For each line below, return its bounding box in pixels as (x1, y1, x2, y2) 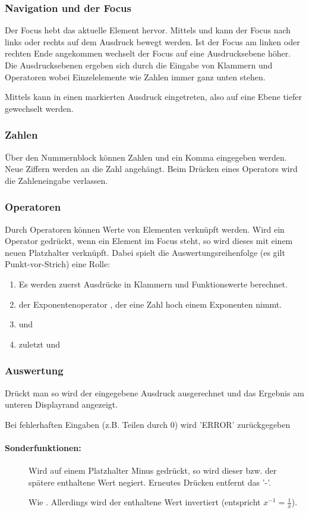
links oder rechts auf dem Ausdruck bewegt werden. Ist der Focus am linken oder (5, 35, 300, 48)
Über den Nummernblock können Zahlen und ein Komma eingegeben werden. (5, 151, 287, 163)
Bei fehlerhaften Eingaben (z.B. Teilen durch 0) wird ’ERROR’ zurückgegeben (5, 418, 291, 430)
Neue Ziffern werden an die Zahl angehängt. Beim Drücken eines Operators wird (5, 162, 298, 175)
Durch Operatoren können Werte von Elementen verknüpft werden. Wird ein (5, 223, 285, 235)
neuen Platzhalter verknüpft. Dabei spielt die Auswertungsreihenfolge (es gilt (5, 246, 285, 258)
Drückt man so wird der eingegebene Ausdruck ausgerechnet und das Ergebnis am (5, 386, 304, 399)
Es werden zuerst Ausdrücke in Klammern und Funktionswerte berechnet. (18, 277, 288, 290)
